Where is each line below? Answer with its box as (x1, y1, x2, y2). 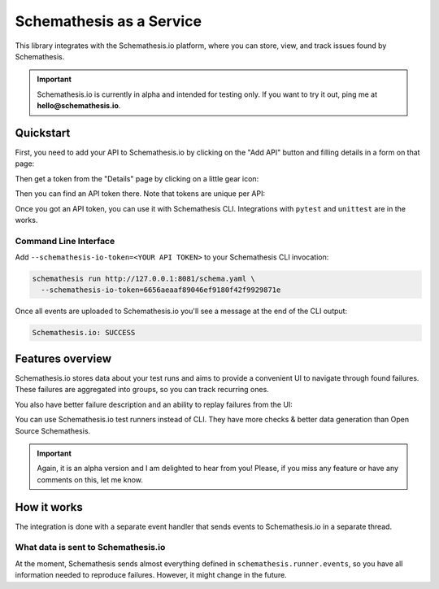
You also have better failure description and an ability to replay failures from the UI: (15, 399, 293, 409)
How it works (15, 500, 83, 514)
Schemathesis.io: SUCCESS (32, 328, 136, 338)
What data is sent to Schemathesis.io (15, 542, 166, 553)
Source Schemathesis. (15, 425, 91, 435)
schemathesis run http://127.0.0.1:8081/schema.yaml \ (32, 274, 255, 284)
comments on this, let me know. (37, 474, 144, 484)
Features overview (15, 351, 112, 365)
